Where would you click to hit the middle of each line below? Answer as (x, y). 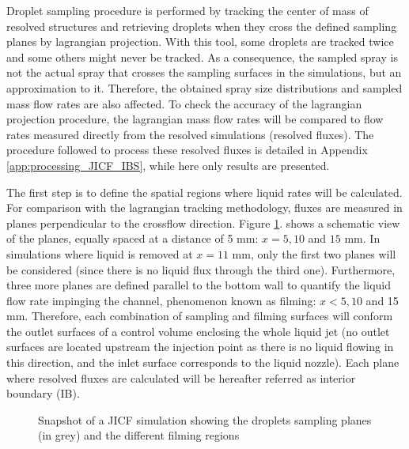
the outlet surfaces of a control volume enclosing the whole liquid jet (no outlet (198, 331)
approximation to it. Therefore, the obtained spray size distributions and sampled (204, 87)
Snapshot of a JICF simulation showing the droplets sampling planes (205, 419)
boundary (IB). (43, 393)
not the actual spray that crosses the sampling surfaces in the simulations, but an (204, 72)
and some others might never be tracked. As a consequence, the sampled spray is (202, 57)
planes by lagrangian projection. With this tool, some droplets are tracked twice (200, 42)
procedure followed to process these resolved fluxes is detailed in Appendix (187, 150)
